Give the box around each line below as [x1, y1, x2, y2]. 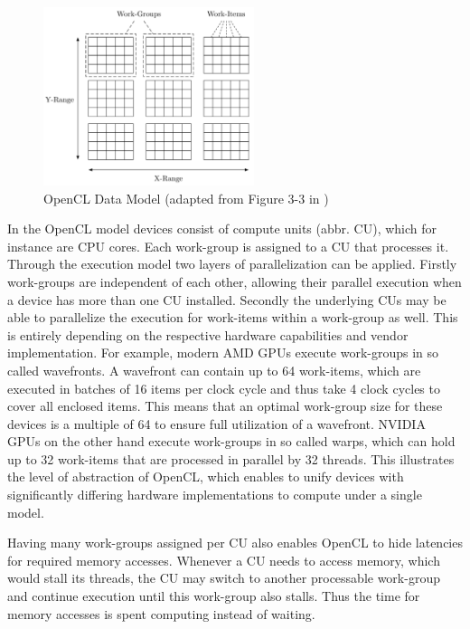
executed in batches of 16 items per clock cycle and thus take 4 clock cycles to [7, 378, 440, 397]
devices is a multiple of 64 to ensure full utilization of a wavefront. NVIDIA [7, 414, 426, 433]
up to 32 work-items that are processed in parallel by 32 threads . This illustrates [7, 449, 455, 468]
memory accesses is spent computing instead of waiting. [7, 604, 315, 623]
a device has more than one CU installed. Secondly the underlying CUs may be [7, 290, 446, 309]
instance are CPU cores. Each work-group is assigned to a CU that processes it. [7, 236, 449, 255]
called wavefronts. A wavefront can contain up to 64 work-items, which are [7, 360, 421, 379]
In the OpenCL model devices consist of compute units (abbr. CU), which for [7, 219, 437, 238]
